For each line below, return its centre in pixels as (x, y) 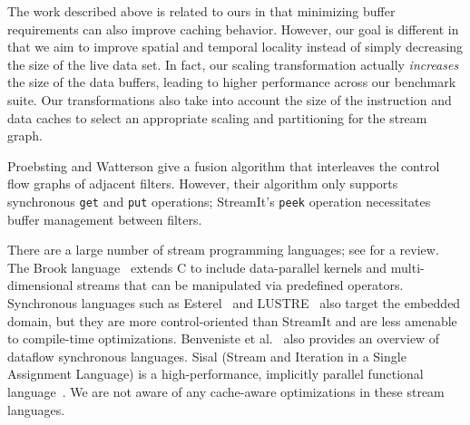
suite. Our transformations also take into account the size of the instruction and (230, 99)
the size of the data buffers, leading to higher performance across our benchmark (232, 82)
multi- (407, 267)
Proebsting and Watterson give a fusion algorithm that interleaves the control (224, 165)
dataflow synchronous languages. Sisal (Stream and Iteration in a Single (207, 356)
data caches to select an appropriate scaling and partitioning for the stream (217, 117)
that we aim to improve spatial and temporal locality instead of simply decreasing (235, 47)
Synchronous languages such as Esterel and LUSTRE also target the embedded (234, 302)
